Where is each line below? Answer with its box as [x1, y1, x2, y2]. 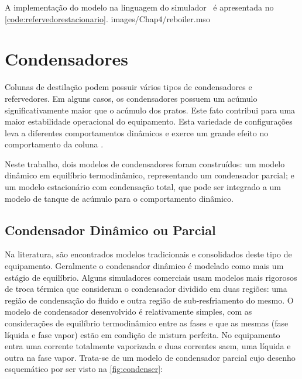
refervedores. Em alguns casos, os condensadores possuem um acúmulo [5, 92, 258, 104]
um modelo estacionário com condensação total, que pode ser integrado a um [5, 181, 282, 193]
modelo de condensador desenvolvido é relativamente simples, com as [5, 305, 252, 318]
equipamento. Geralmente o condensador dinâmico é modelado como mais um [5, 260, 284, 272]
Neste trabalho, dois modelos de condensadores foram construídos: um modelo [5, 157, 285, 170]
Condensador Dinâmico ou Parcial [5, 220, 216, 239]
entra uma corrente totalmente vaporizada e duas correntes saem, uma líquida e [5, 340, 291, 352]
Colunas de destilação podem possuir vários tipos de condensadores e [5, 81, 252, 93]
